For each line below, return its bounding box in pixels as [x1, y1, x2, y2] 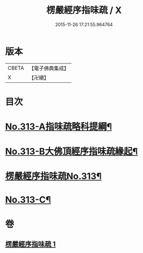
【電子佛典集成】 [28, 65, 69, 72]
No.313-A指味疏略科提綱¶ [5, 121, 112, 133]
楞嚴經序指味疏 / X [46, 5, 122, 16]
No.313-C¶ [5, 194, 51, 205]
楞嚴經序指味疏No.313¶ [5, 171, 102, 182]
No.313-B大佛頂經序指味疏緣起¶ [5, 146, 138, 157]
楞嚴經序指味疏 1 [5, 240, 56, 248]
